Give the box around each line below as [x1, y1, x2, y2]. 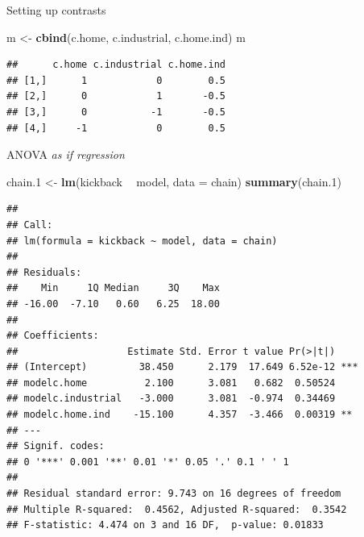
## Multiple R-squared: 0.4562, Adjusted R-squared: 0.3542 [6, 503, 347, 515]
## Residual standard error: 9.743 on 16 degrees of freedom [6, 488, 341, 500]
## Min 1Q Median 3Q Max [6, 282, 220, 294]
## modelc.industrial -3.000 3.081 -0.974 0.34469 [6, 393, 336, 405]
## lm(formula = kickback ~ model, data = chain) [6, 235, 278, 247]
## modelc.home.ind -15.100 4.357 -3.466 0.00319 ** [6, 409, 353, 421]
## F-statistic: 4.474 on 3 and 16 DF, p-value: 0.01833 [6, 519, 324, 531]
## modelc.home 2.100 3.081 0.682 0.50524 [6, 377, 336, 389]
